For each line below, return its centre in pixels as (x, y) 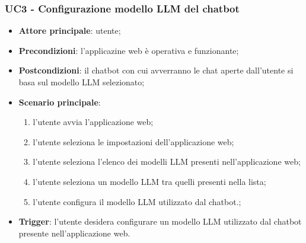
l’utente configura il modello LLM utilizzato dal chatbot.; (137, 201)
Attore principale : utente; (70, 31)
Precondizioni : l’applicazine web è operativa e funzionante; (129, 50)
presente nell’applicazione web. (74, 233)
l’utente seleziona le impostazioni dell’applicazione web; (133, 141)
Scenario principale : (60, 102)
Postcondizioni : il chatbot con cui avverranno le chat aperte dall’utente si (156, 70)
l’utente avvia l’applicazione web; (93, 122)
